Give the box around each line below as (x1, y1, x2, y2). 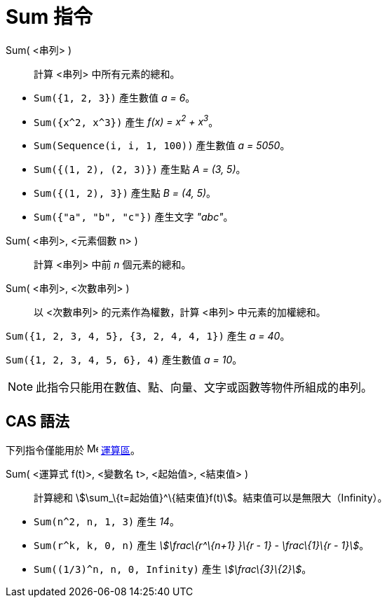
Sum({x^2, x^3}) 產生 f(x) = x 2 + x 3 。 (34, 113, 219, 128)
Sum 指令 (6, 5, 93, 29)
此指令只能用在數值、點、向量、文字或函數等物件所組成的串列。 (36, 380, 373, 395)
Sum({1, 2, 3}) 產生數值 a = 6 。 (34, 91, 196, 104)
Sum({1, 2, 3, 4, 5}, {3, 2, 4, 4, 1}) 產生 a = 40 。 (6, 330, 290, 342)
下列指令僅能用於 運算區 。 (6, 444, 140, 457)
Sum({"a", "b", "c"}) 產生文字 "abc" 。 (34, 211, 233, 223)
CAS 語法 (6, 412, 70, 430)
